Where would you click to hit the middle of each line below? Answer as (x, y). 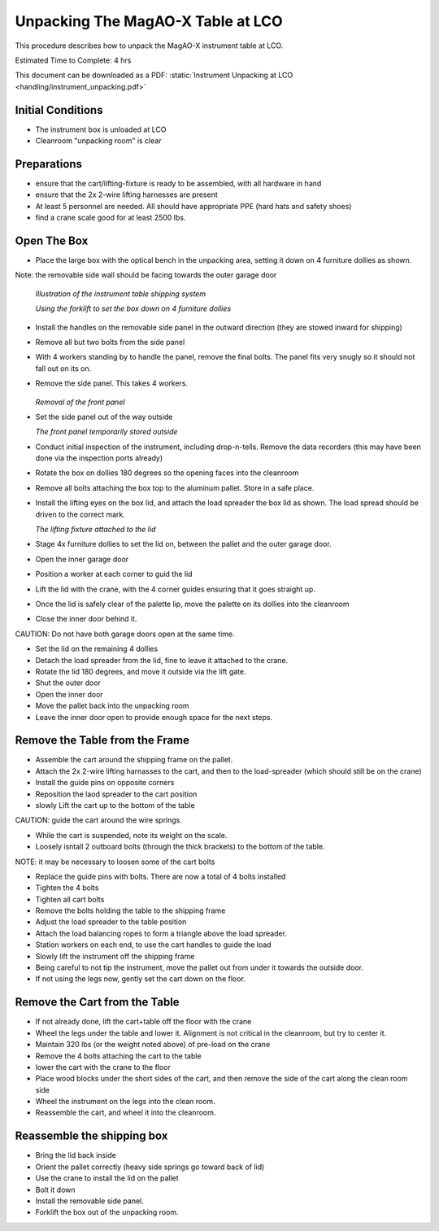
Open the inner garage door (82, 559)
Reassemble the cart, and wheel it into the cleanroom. (126, 1113)
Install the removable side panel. (89, 1201)
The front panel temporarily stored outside (106, 432)
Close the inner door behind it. (86, 619)
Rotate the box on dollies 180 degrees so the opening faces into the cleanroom (167, 473)
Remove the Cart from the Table (97, 1002)
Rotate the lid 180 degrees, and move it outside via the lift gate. (141, 671)
